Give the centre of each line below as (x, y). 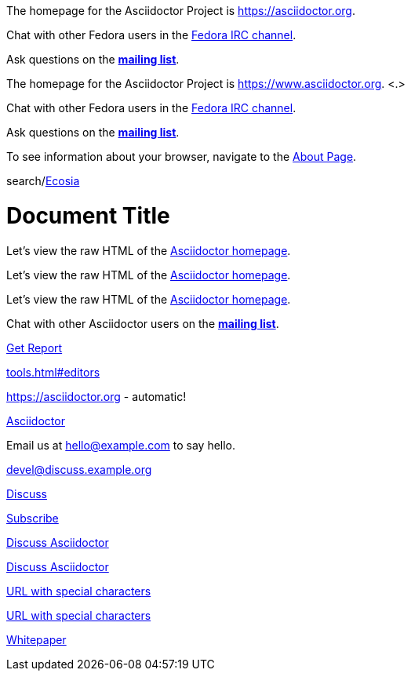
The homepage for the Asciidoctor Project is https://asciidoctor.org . (181, 11)
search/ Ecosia (43, 181)
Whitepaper (36, 639)
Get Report (35, 348)
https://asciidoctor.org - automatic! (96, 396)
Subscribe (33, 518)
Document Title (88, 215)
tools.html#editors (53, 372)
